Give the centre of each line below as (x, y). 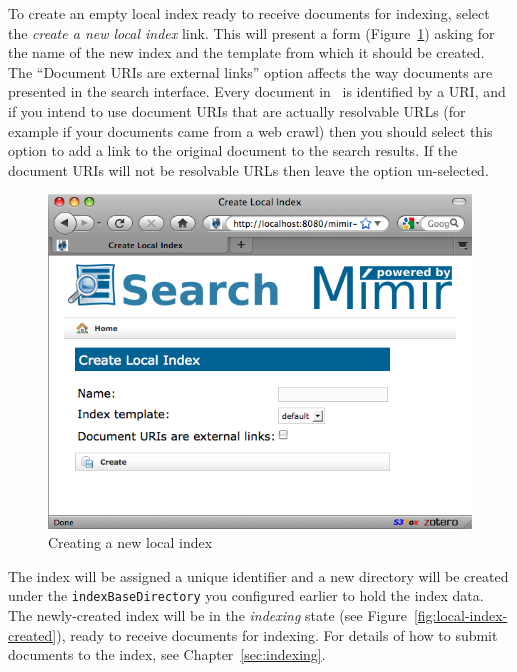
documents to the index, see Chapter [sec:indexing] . (167, 654)
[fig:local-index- (460, 614)
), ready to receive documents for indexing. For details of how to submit (277, 634)
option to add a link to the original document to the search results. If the (233, 150)
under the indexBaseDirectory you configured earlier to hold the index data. (246, 595)
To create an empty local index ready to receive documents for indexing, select (249, 13)
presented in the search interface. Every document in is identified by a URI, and (257, 91)
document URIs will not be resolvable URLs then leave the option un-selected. (248, 169)
